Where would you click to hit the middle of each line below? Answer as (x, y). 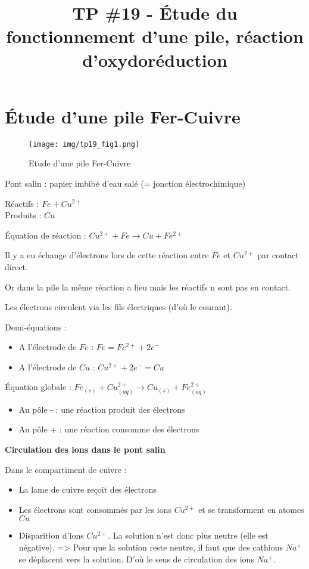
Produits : (23, 215)
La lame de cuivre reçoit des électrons (88, 489)
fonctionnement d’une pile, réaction (155, 36)
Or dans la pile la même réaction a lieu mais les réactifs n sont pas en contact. (148, 287)
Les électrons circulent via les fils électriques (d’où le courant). (118, 307)
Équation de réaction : (46, 235)
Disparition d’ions (51, 535)
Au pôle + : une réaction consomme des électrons (109, 429)
